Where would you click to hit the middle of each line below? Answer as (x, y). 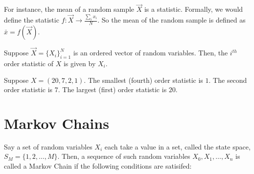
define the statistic (32, 20)
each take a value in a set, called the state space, (177, 146)
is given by (80, 63)
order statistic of (29, 63)
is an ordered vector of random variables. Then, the (150, 53)
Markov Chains (57, 123)
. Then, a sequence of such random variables (124, 156)
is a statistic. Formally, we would (194, 9)
